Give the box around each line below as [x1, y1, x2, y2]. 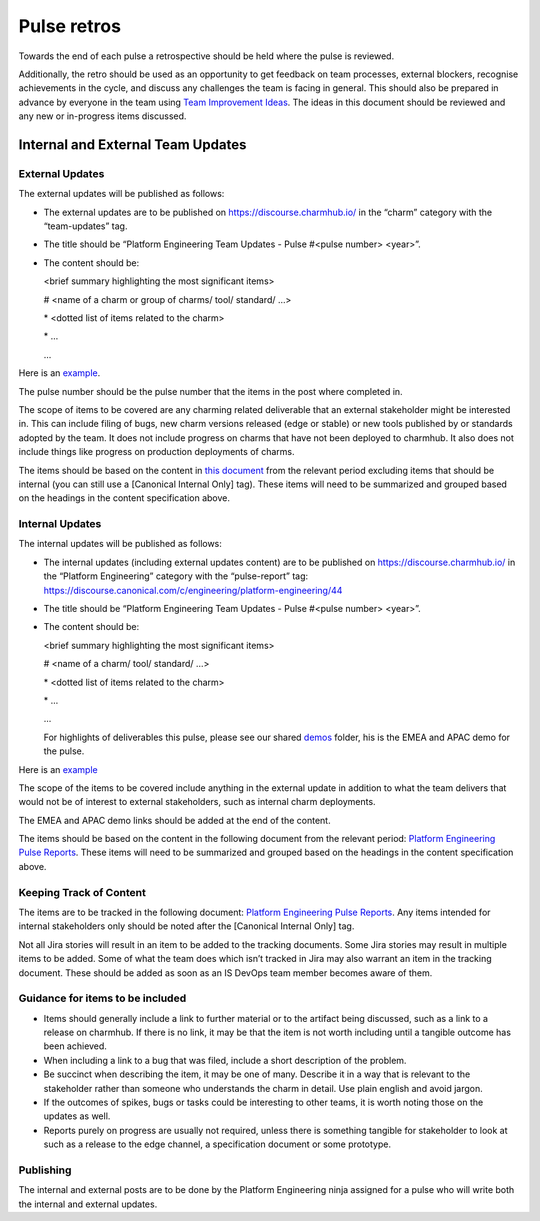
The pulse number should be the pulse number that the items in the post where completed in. [18, 385, 404, 397]
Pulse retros [18, 15, 122, 37]
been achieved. [43, 1040, 107, 1052]
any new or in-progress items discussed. [18, 110, 187, 122]
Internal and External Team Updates [18, 136, 247, 153]
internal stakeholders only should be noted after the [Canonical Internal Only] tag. [18, 920, 355, 932]
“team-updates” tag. [43, 220, 128, 232]
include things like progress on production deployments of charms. [18, 446, 295, 458]
